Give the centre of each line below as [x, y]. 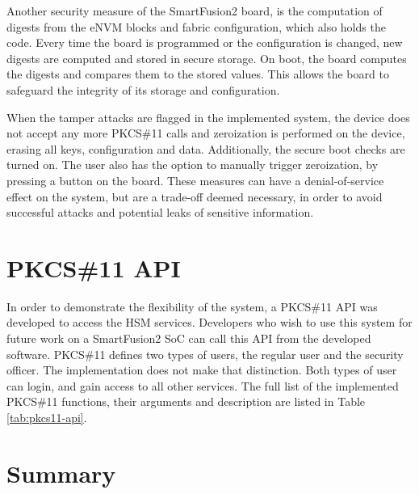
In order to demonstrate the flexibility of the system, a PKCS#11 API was [192, 306]
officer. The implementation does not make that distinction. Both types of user [202, 370]
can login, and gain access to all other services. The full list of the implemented [203, 385]
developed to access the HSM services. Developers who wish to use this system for [209, 322]
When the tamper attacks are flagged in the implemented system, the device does [208, 117]
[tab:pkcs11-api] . [47, 417]
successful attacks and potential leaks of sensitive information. [160, 212]
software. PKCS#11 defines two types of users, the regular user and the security [205, 354]
